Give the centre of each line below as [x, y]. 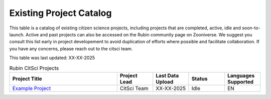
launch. [17, 34]
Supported [240, 82]
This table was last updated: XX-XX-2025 [52, 58]
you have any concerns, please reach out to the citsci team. [71, 49]
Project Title [27, 79]
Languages [241, 76]
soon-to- [251, 28]
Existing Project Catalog [60, 13]
